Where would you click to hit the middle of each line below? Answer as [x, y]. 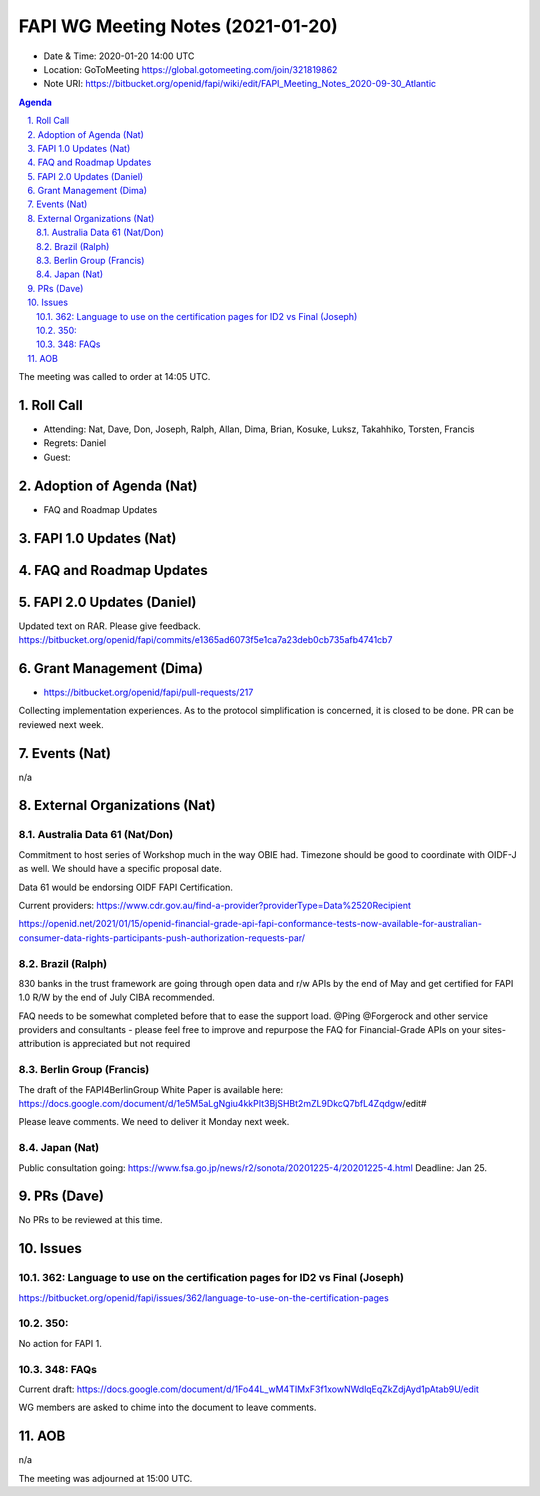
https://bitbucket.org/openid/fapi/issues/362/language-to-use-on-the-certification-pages [203, 1297]
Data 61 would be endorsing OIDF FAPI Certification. [126, 887]
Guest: [57, 457]
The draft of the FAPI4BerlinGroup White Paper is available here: [151, 1089]
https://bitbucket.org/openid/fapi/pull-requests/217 [148, 692]
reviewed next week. [61, 724]
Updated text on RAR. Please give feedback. [110, 626]
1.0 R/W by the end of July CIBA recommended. [116, 997]
